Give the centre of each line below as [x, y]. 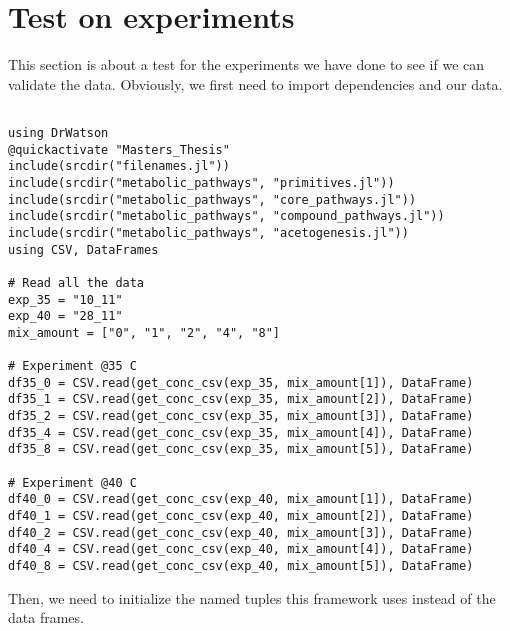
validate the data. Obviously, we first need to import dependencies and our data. [255, 83]
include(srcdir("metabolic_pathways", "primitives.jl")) [201, 182]
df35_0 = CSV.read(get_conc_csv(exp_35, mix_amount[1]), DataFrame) [241, 382]
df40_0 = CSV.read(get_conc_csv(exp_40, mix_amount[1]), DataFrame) [241, 499]
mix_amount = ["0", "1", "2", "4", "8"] [144, 332]
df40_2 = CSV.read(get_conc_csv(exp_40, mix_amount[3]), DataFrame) [241, 532]
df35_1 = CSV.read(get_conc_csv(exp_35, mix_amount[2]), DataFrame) [241, 399]
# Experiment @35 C [72, 366]
